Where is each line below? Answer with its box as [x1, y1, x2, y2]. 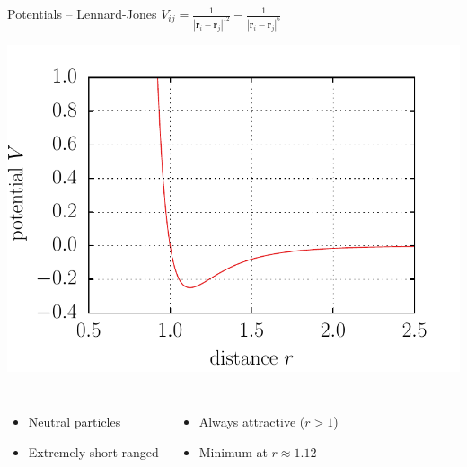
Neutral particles [28, 412, 121, 431]
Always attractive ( [198, 412, 305, 431]
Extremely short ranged [28, 443, 159, 462]
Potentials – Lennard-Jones [7, 4, 157, 22]
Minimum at [198, 443, 268, 462]
